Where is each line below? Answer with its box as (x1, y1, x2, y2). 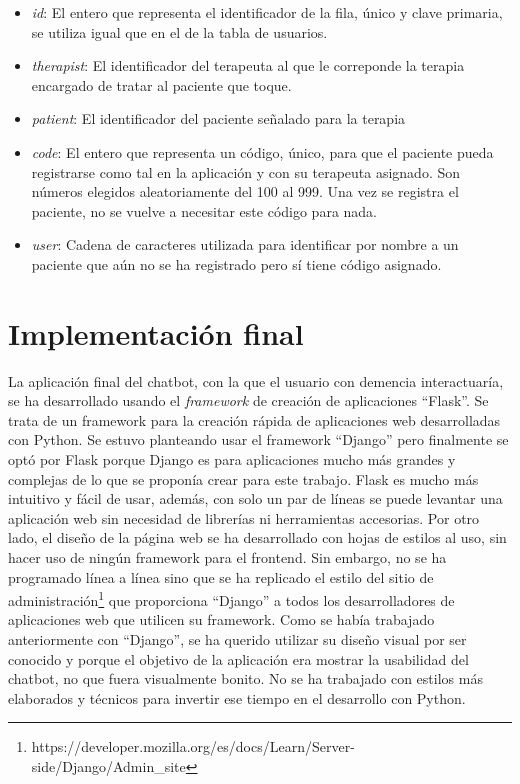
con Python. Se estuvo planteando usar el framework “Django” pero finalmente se (8, 429, 509, 450)
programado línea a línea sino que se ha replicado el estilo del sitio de (8, 566, 434, 587)
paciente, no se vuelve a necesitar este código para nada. (31, 200, 378, 221)
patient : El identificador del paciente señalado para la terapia (31, 108, 406, 129)
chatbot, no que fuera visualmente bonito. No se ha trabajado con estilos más (8, 668, 483, 689)
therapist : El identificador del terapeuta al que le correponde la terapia (31, 55, 465, 76)
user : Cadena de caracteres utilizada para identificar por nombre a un (31, 234, 459, 255)
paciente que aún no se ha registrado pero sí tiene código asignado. (31, 253, 442, 274)
